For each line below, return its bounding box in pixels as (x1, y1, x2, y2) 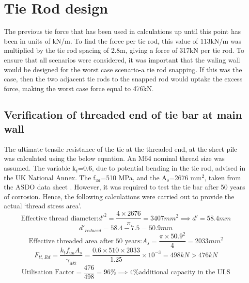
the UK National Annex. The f (4, 172, 95, 182)
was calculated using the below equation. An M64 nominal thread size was (4, 153, 225, 163)
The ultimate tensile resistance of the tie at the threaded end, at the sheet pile (4, 143, 237, 154)
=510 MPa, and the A (101, 172, 167, 182)
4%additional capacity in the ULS (129, 269, 231, 276)
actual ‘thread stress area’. (4, 201, 82, 211)
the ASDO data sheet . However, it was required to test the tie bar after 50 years (4, 182, 245, 192)
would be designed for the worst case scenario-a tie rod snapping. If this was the (4, 64, 242, 74)
